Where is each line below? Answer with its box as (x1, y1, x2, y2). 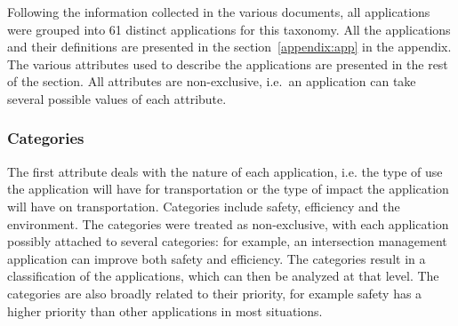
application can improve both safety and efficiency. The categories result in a (7, 249, 426, 267)
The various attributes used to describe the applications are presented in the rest (7, 54, 448, 73)
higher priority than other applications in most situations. (7, 301, 323, 320)
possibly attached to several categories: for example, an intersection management (7, 232, 447, 250)
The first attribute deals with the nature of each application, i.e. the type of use (7, 162, 443, 180)
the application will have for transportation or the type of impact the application (7, 179, 449, 198)
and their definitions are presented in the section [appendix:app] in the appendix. (7, 37, 452, 56)
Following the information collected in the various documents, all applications (7, 3, 430, 20)
